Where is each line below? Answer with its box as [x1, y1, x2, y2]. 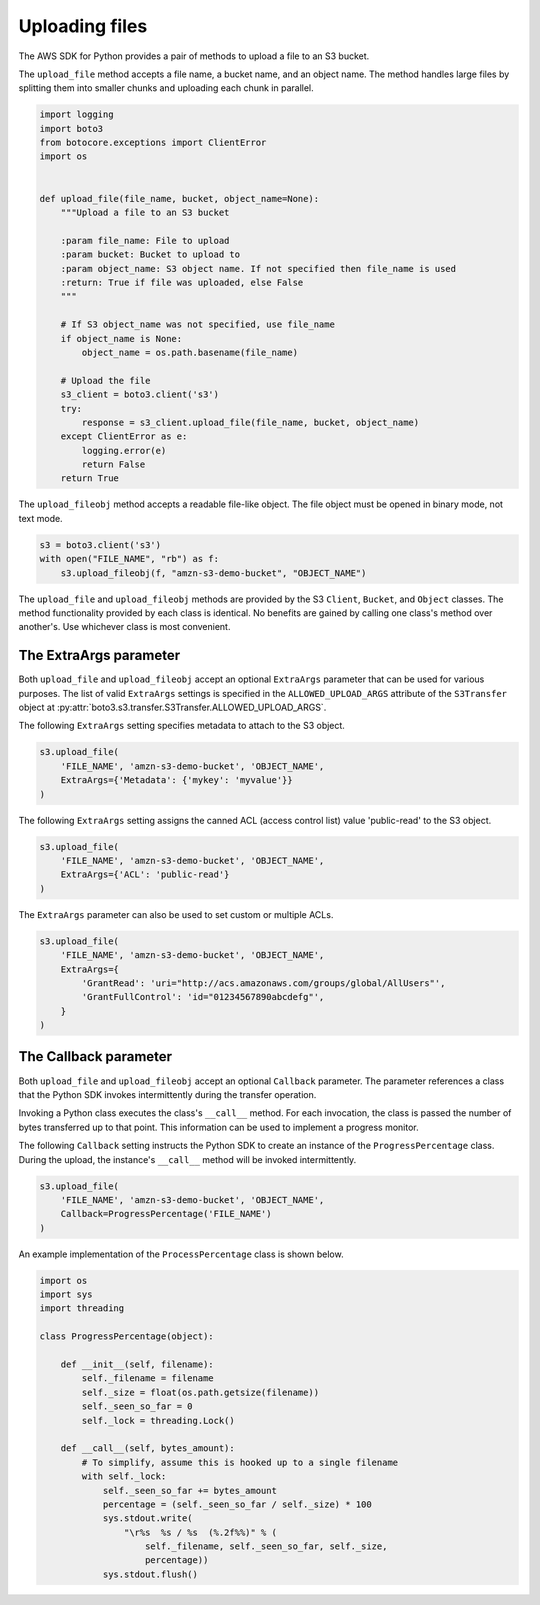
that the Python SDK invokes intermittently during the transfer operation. [18, 1088, 317, 1100]
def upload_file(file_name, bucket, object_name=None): [39, 193, 320, 204]
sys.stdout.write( [102, 1513, 194, 1524]
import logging [39, 109, 114, 120]
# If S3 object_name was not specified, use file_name [60, 319, 335, 330]
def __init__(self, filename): [60, 1358, 214, 1370]
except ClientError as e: [60, 431, 188, 442]
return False [81, 459, 146, 470]
